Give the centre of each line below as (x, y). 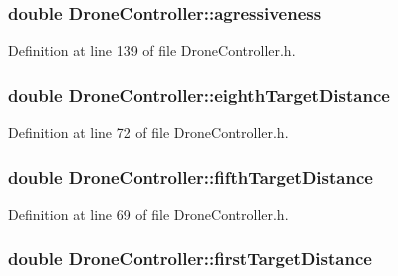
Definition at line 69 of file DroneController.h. (148, 213)
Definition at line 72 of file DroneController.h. (148, 132)
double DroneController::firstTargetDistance (190, 258)
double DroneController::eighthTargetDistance (199, 94)
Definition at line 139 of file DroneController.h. (152, 50)
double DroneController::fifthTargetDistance (190, 176)
